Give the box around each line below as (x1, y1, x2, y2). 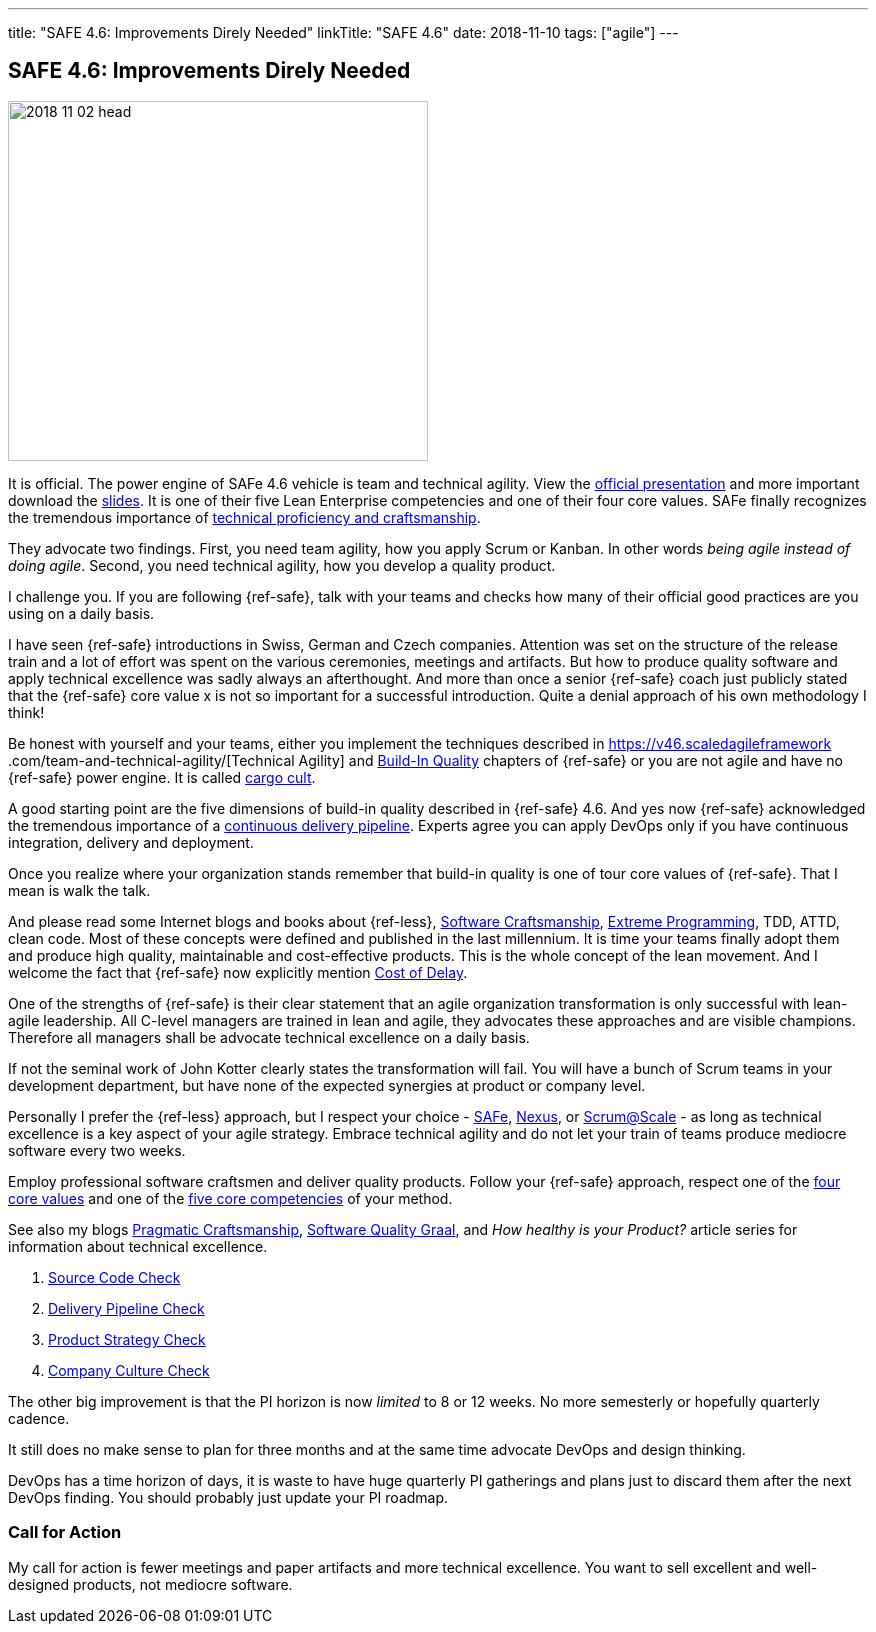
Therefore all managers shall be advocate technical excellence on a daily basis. (8, 1028, 530, 1046)
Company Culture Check (48, 1361, 210, 1379)
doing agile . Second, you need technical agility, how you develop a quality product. (8, 556, 556, 574)
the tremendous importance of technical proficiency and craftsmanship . (8, 508, 481, 526)
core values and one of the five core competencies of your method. (8, 1189, 453, 1207)
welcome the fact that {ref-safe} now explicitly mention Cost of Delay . (8, 963, 468, 981)
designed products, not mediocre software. (8, 1575, 293, 1593)
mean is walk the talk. (8, 881, 151, 899)
